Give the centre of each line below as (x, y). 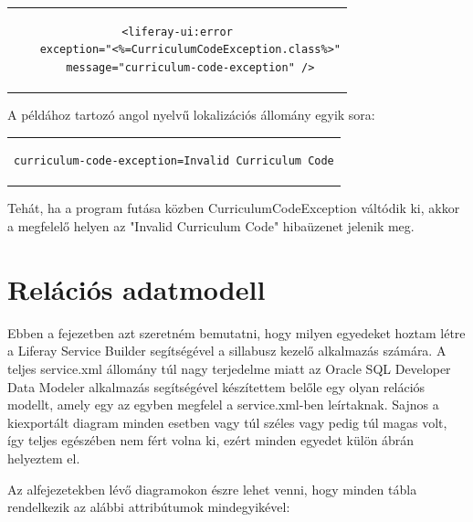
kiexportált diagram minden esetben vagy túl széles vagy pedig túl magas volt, (227, 422)
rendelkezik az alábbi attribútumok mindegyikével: (149, 507)
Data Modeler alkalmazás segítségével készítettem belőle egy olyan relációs (216, 386)
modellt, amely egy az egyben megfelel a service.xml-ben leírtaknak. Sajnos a (223, 405)
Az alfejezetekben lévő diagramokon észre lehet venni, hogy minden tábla (212, 489)
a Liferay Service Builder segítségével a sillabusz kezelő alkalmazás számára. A (227, 351)
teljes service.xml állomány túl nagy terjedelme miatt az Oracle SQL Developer (229, 368)
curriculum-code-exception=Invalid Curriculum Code (174, 161)
